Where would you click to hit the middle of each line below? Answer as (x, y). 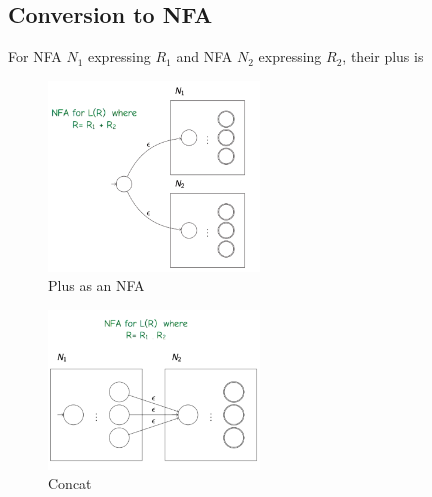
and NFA (204, 56)
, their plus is (383, 56)
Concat (70, 483)
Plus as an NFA (96, 285)
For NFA (35, 56)
